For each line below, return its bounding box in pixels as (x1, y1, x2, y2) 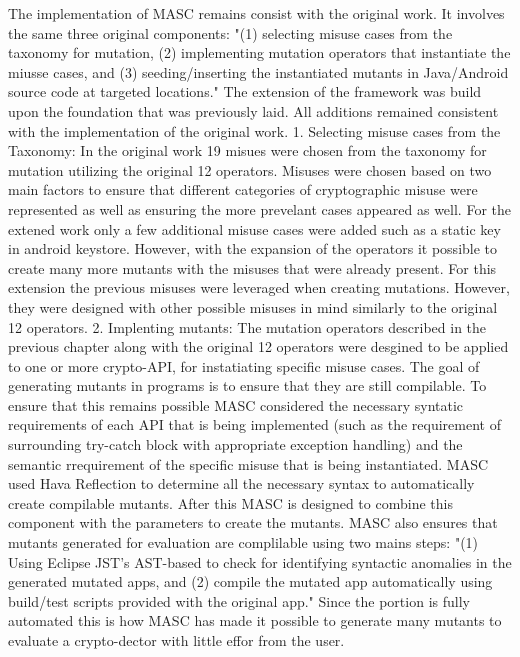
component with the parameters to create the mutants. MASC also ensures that (8, 512, 498, 533)
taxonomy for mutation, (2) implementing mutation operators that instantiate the (8, 42, 511, 63)
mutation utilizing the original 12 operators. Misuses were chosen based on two (8, 159, 492, 180)
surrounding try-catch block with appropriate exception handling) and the (8, 434, 463, 455)
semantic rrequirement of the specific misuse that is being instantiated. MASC (8, 453, 489, 474)
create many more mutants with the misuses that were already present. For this (8, 257, 497, 278)
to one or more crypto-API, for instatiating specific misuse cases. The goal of (8, 355, 480, 376)
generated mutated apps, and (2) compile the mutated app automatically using (8, 571, 493, 592)
